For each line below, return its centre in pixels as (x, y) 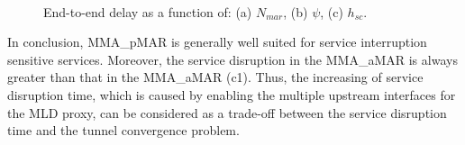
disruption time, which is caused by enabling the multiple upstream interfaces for (232, 94)
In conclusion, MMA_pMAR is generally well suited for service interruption (217, 42)
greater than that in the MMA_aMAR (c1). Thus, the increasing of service (215, 77)
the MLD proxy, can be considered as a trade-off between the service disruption (227, 112)
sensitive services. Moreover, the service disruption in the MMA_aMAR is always (232, 59)
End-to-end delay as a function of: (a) (148, 11)
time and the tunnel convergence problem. (123, 130)
